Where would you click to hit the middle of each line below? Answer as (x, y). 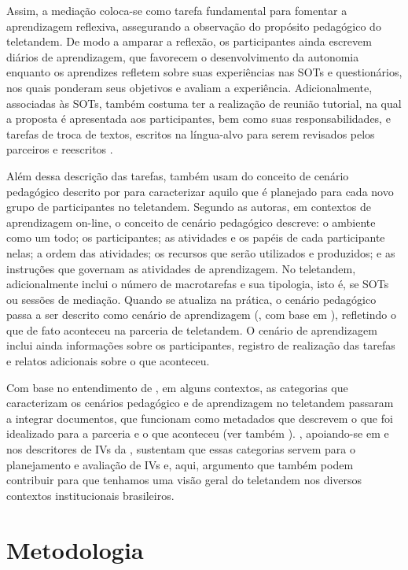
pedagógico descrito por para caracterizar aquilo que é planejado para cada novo (200, 191)
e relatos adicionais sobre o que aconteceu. (108, 361)
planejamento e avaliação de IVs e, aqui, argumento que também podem (180, 464)
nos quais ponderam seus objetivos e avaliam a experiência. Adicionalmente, (189, 87)
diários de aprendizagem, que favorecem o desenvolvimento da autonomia (183, 56)
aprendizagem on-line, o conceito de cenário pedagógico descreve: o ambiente (191, 222)
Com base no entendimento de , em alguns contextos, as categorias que (177, 387)
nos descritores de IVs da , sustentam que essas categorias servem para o (181, 449)
